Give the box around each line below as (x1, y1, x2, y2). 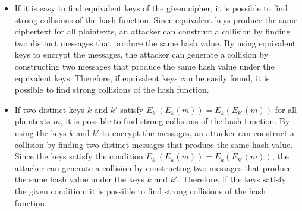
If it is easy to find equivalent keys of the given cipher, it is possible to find (14, 2, 288, 14)
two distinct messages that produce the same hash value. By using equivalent (14, 36, 296, 49)
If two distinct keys (14, 103, 84, 115)
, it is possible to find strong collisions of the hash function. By (60, 115, 290, 127)
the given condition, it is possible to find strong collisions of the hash (14, 184, 266, 197)
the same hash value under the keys (14, 173, 144, 185)
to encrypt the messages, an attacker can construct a (102, 126, 295, 138)
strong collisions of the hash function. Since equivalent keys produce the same (14, 13, 298, 26)
